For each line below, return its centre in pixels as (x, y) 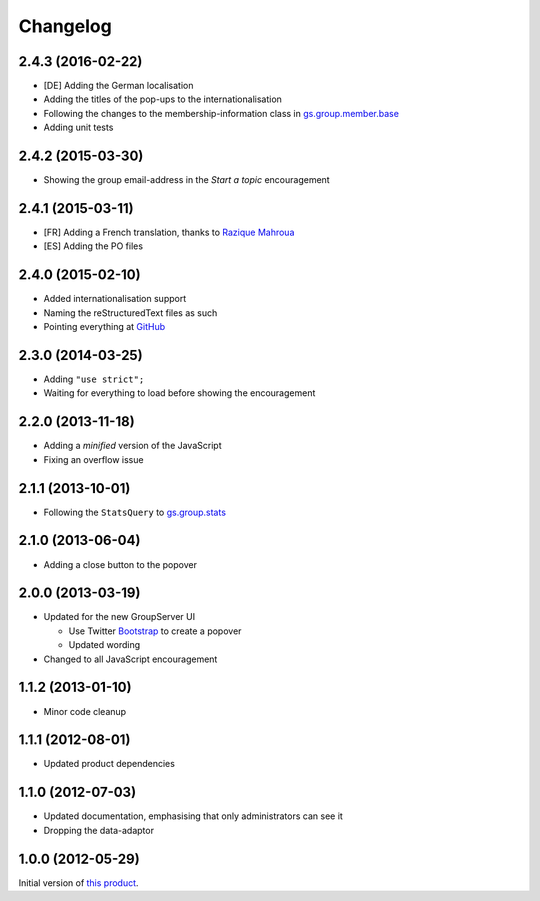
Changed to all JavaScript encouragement (130, 659)
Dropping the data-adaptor (99, 830)
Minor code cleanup (85, 711)
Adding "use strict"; (94, 379)
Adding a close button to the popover (120, 564)
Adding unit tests (78, 127)
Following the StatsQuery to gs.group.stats (135, 512)
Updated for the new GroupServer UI (119, 617)
